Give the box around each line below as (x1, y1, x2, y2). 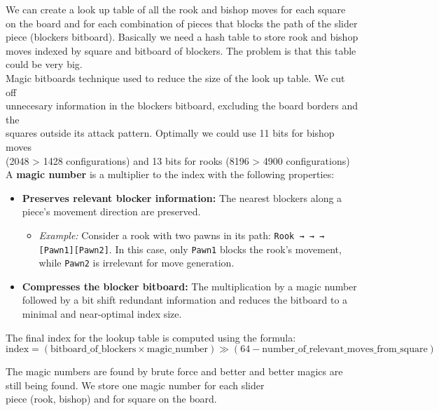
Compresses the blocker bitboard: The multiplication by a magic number (22, 278, 357, 293)
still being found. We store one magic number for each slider (6, 377, 265, 392)
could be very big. (6, 57, 83, 72)
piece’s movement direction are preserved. (22, 204, 201, 219)
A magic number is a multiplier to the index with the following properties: (6, 167, 335, 182)
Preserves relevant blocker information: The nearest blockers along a (22, 190, 342, 205)
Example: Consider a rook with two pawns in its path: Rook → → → (39, 227, 325, 242)
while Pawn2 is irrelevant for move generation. (39, 255, 235, 270)
